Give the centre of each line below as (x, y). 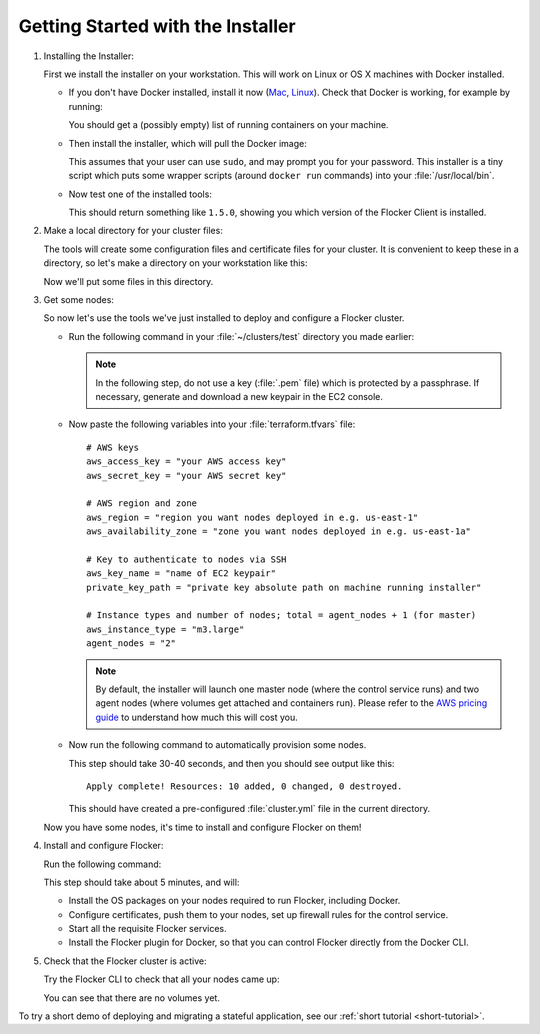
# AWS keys (113, 447)
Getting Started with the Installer (157, 26)
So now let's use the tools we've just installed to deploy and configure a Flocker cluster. (224, 318)
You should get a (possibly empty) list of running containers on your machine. (228, 125)
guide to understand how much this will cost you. (197, 717)
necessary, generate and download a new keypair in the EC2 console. (239, 396)
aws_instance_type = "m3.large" (165, 629)
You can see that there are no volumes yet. (131, 997)
